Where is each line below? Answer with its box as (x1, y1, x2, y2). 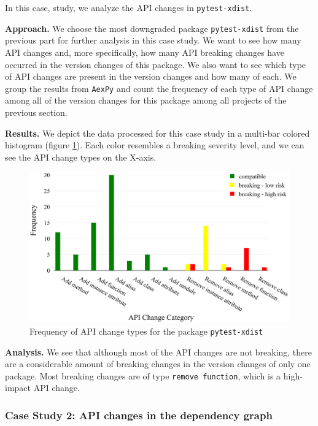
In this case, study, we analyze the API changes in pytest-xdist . (5, 1, 252, 13)
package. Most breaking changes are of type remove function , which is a (5, 369, 281, 382)
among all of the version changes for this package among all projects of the (5, 94, 287, 107)
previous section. (5, 105, 68, 118)
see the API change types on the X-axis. (5, 150, 157, 163)
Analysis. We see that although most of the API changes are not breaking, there (5, 345, 312, 358)
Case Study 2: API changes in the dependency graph (5, 407, 273, 422)
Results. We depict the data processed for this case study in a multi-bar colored (5, 126, 310, 139)
